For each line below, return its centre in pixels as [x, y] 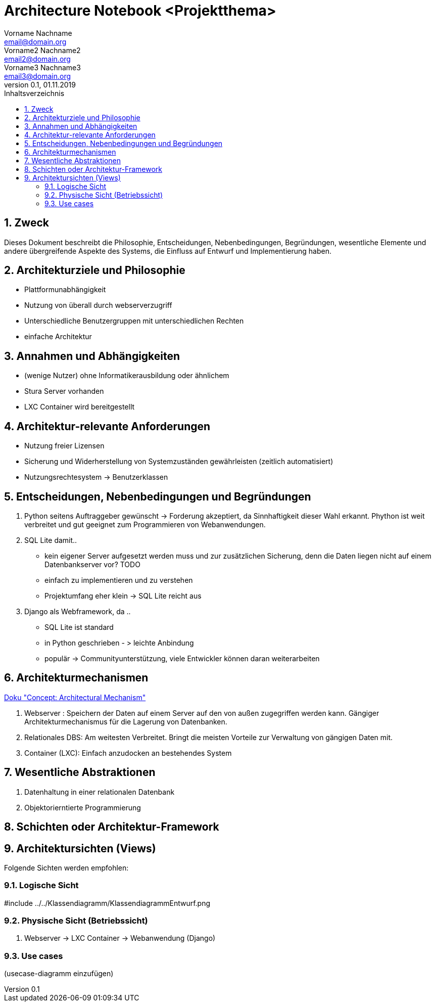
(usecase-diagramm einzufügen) [59, 974]
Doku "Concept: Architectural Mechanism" [75, 697]
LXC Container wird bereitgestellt [80, 407]
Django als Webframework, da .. [78, 611]
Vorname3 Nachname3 [42, 67]
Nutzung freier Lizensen [64, 446]
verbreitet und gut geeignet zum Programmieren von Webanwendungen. [145, 524]
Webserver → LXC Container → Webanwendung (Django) [120, 938]
